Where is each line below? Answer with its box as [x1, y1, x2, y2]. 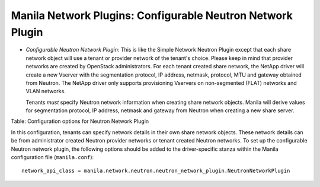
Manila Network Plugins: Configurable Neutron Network [11, 9, 293, 22]
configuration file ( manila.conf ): [11, 154, 94, 161]
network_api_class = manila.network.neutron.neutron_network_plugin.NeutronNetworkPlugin [21, 167, 290, 175]
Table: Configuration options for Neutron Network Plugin [11, 118, 149, 125]
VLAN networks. [25, 88, 66, 95]
